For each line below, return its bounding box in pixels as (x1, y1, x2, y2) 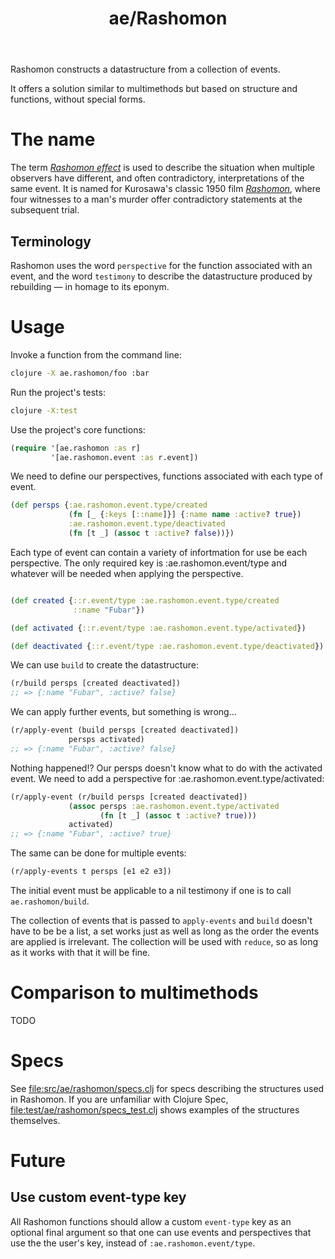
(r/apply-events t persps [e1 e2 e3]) (10, 867, 172, 877)
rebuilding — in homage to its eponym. (10, 280, 170, 292)
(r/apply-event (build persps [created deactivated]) (10, 725, 240, 736)
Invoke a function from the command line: (10, 348, 182, 361)
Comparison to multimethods (10, 982, 259, 1004)
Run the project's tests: (10, 386, 106, 398)
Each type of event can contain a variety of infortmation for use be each (10, 546, 308, 558)
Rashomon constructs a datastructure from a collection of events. (10, 63, 281, 76)
